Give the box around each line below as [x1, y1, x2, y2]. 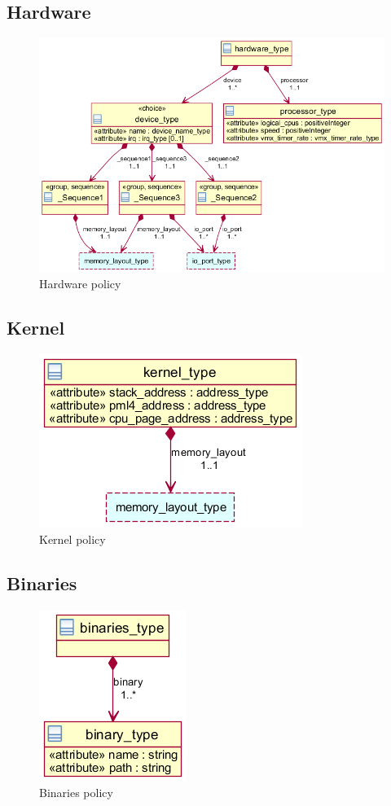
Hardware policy [39, 275, 121, 292]
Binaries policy [39, 784, 113, 801]
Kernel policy [39, 530, 106, 547]
